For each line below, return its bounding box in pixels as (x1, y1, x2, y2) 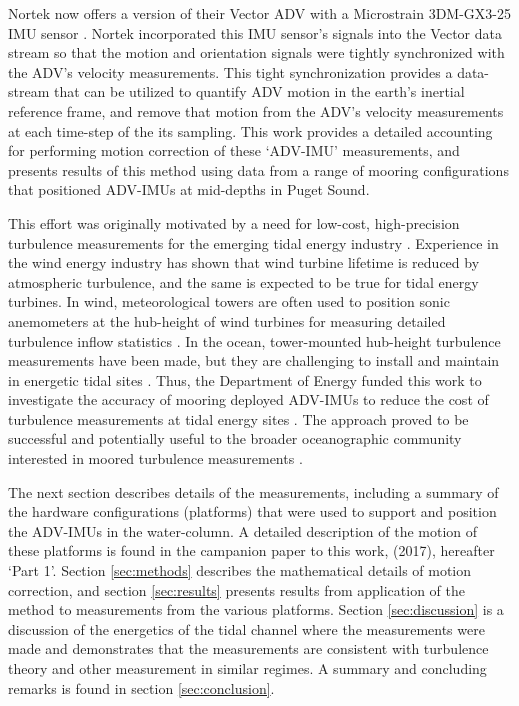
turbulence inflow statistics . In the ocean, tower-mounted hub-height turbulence (8, 330, 501, 351)
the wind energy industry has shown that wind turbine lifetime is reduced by (8, 252, 480, 273)
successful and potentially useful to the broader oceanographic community (8, 428, 462, 449)
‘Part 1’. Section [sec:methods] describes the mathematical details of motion (8, 560, 472, 581)
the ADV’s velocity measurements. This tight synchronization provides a (8, 61, 453, 82)
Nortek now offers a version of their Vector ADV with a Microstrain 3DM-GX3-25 (8, 3, 512, 23)
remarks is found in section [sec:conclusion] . (8, 677, 275, 698)
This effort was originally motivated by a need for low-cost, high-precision (8, 212, 460, 233)
